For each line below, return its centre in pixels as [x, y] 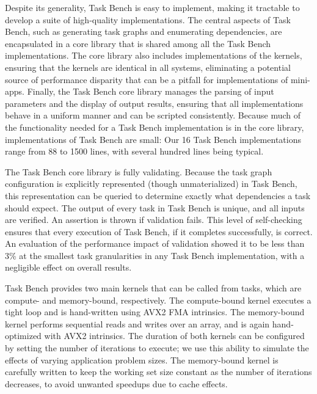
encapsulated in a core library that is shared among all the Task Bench [138, 43]
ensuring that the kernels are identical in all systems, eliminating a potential [148, 67]
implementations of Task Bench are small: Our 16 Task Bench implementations [153, 139]
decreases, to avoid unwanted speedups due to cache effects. [116, 383]
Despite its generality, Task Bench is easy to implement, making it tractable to [152, 7]
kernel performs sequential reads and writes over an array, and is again [137, 323]
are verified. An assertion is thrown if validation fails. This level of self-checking [154, 220]
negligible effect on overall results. [68, 267]
